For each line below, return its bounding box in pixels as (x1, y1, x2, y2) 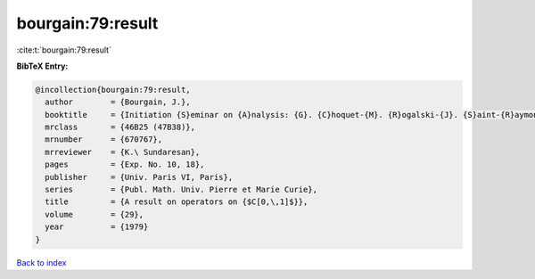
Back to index (16, 257, 67, 267)
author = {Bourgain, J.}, (45, 97, 191, 107)
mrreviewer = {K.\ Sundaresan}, (45, 147, 201, 157)
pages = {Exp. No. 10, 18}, (45, 160, 205, 169)
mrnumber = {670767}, (45, 135, 163, 144)
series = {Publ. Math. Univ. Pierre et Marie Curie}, (45, 185, 318, 195)
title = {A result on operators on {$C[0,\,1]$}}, (45, 197, 309, 207)
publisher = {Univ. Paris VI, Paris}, (45, 172, 234, 182)
